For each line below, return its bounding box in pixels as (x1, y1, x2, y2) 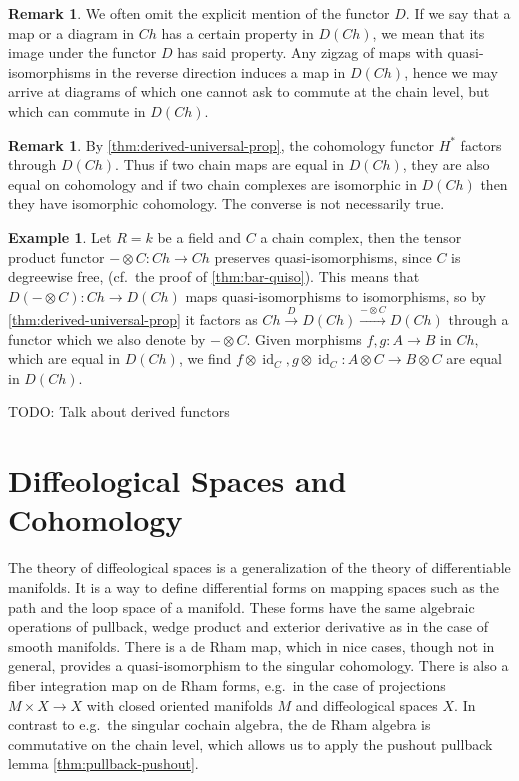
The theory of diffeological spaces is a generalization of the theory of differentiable (8, 557, 511, 578)
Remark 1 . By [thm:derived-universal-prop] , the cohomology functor (8, 134, 434, 155)
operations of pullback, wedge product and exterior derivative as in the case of (8, 616, 488, 637)
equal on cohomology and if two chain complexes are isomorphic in (8, 173, 417, 194)
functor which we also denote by (8, 328, 206, 349)
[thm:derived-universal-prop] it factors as (8, 309, 258, 330)
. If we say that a (405, 3, 511, 23)
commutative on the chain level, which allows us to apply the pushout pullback (8, 733, 493, 754)
